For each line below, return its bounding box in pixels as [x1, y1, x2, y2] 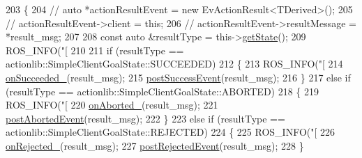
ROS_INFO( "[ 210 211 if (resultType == [6, 42, 184, 57]
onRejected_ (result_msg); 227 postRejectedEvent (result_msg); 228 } [6, 138, 304, 152]
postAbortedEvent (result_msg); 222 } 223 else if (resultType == [6, 111, 285, 125]
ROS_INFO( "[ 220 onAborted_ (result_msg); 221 [6, 97, 218, 112]
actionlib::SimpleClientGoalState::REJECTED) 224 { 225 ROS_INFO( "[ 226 [6, 125, 335, 139]
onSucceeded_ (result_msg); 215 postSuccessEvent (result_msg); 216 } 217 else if [6, 70, 351, 84]
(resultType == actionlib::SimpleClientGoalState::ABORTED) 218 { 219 [6, 84, 319, 98]
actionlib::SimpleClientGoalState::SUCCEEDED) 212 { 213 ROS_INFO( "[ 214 [6, 56, 343, 71]
